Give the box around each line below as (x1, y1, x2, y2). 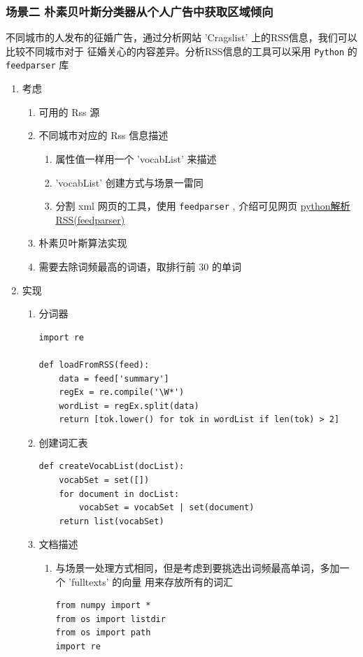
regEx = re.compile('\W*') (59, 387, 185, 398)
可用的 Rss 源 (38, 104, 100, 119)
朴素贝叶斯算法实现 (38, 236, 127, 250)
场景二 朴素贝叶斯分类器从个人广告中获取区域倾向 (6, 2, 273, 20)
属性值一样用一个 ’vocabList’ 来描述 (55, 151, 217, 166)
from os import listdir (55, 614, 166, 624)
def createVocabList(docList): (38, 461, 185, 472)
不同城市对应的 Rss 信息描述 (38, 128, 169, 143)
